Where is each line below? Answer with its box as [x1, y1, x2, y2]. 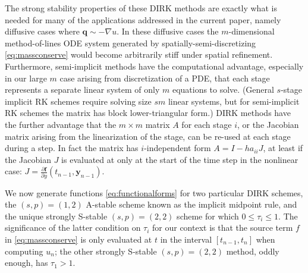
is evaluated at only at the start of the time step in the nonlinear [61, 153, 298, 165]
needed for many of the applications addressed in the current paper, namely [5, 13, 281, 26]
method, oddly [226, 244, 279, 257]
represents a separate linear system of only [5, 83, 160, 96]
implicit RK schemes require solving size [5, 95, 152, 107]
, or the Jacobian [237, 118, 299, 130]
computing [5, 244, 43, 257]
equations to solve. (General [172, 83, 274, 96]
